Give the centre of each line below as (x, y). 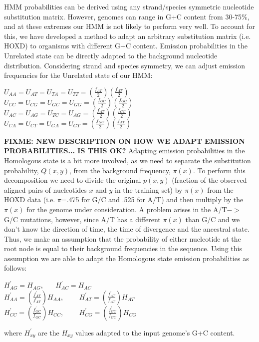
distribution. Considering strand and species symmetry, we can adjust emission (125, 65)
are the (48, 332)
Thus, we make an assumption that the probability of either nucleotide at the (123, 238)
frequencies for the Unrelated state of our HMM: (78, 75)
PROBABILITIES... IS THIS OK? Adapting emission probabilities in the (125, 151)
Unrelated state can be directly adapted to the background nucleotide (111, 55)
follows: (15, 268)
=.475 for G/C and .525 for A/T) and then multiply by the (152, 199)
